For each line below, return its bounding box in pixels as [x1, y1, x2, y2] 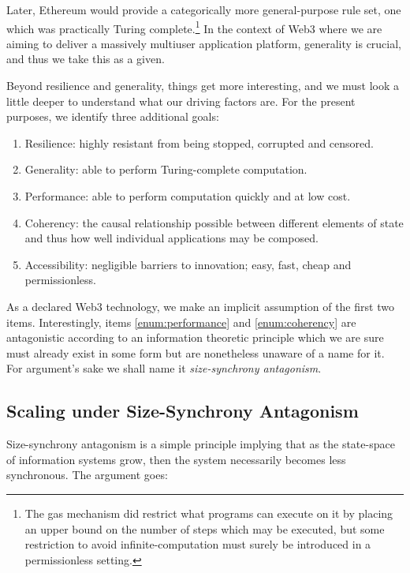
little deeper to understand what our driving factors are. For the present [6, 92, 356, 109]
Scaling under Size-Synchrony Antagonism [6, 399, 359, 423]
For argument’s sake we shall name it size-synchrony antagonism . [6, 360, 322, 376]
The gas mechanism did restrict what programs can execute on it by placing [24, 504, 393, 521]
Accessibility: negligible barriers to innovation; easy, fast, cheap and [24, 256, 352, 272]
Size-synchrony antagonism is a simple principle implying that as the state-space [6, 436, 395, 452]
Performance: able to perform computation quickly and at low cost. [24, 188, 351, 204]
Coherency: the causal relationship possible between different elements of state [24, 214, 404, 230]
